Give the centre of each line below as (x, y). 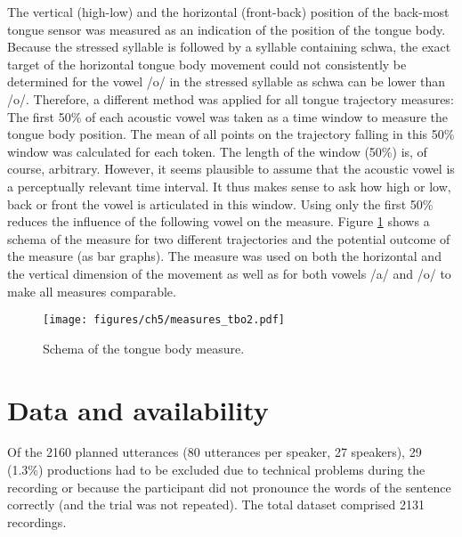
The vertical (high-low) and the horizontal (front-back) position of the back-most (228, 12)
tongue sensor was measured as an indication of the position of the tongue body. (227, 29)
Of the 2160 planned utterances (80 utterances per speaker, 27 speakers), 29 (215, 452)
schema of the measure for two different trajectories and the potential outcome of (229, 238)
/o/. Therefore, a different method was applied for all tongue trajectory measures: (231, 98)
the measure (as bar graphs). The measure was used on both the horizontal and (224, 256)
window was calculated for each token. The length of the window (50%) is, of (217, 151)
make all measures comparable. (92, 291)
